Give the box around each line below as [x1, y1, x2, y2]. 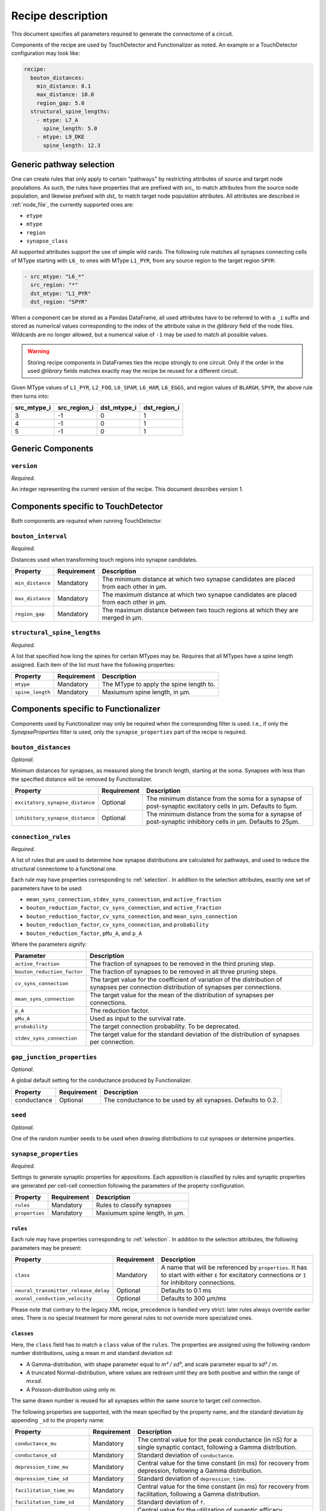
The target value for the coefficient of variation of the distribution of [89, 976, 283, 984]
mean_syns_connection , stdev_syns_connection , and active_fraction [26, 895, 222, 903]
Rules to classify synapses [95, 1201, 171, 1209]
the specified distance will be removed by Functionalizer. [11, 775, 153, 783]
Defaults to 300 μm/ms [161, 1294, 226, 1302]
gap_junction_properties [11, 1053, 97, 1061]
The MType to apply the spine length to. [101, 680, 216, 688]
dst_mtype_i [100, 404, 137, 412]
